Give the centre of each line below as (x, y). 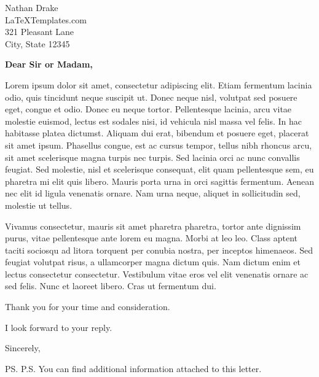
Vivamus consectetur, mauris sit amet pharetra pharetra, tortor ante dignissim (153, 226)
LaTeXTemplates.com (46, 19)
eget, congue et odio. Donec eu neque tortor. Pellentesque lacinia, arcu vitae (148, 109)
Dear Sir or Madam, (49, 64)
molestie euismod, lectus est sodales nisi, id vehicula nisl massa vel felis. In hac (153, 121)
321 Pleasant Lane (40, 32)
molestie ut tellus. (39, 205)
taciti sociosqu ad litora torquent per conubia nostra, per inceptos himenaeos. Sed (159, 250)
